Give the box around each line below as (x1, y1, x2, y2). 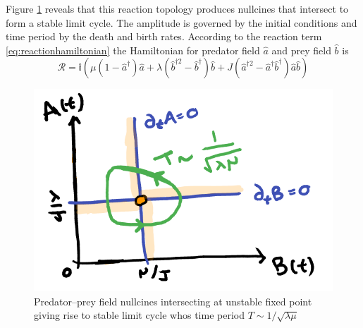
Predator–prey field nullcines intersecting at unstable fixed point (34, 293, 312, 308)
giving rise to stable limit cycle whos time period (34, 308, 245, 322)
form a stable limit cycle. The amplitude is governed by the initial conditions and (6, 15, 357, 30)
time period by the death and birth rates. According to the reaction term (6, 29, 322, 44)
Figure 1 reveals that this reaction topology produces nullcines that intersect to (6, 1, 349, 16)
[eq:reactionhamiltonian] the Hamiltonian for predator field (6, 42, 260, 57)
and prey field (271, 42, 331, 57)
